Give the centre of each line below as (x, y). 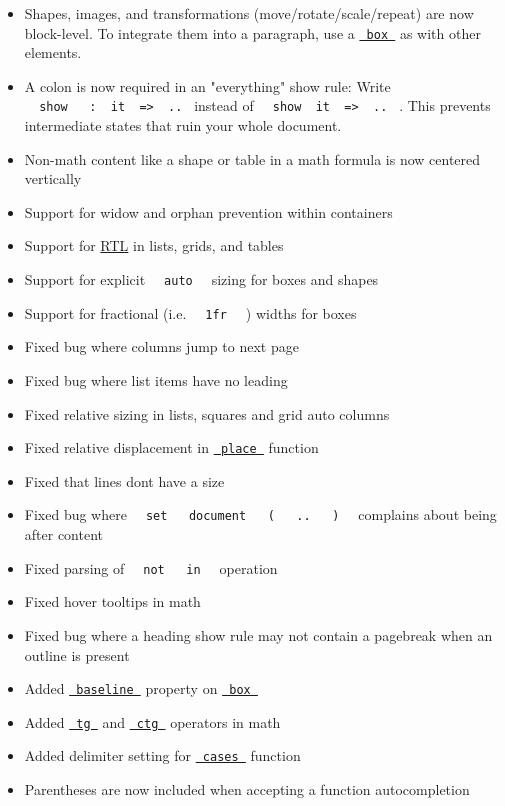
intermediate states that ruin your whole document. (183, 125)
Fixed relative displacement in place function (171, 447)
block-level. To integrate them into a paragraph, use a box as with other (252, 32)
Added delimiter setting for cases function (162, 755)
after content (64, 534)
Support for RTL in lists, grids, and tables (154, 245)
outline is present (77, 654)
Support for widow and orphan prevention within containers (208, 211)
